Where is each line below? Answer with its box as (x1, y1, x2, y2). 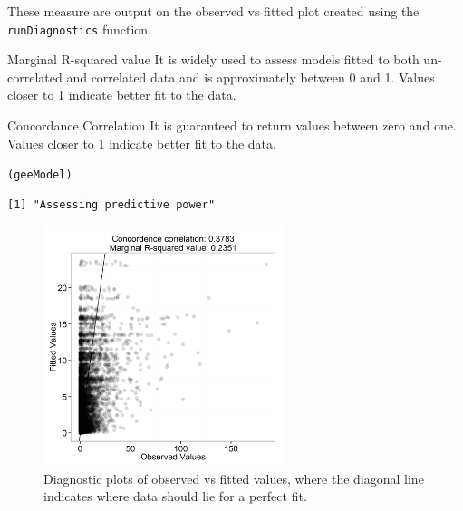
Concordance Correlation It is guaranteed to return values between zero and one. (7, 116, 457, 135)
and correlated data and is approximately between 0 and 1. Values (66, 67, 435, 86)
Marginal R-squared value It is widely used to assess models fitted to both (7, 50, 420, 69)
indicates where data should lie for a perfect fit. (43, 487, 307, 506)
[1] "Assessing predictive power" (7, 198, 216, 211)
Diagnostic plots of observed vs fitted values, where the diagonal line (43, 468, 424, 487)
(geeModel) (7, 169, 72, 182)
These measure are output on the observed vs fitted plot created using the (7, 2, 420, 20)
